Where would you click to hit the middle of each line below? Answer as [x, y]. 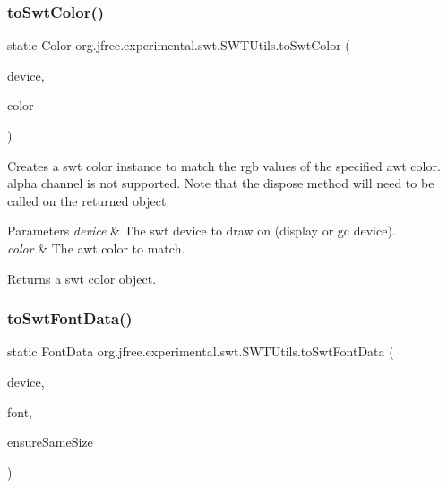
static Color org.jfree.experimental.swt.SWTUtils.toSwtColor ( [179, 45]
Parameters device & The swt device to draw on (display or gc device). [202, 231]
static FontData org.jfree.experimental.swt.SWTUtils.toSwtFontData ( [201, 351]
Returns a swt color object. [82, 278]
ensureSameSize [50, 442]
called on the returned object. [89, 200]
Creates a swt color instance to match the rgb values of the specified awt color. [224, 165]
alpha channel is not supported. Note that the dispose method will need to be [221, 183]
